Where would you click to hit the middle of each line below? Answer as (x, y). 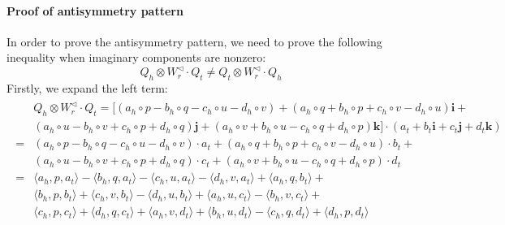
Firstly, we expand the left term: (87, 88)
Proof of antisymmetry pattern (95, 10)
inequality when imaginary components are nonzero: (136, 57)
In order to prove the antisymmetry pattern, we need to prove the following (194, 41)
